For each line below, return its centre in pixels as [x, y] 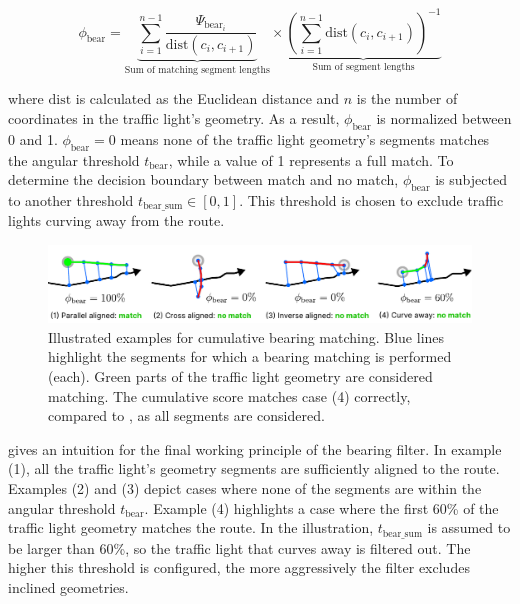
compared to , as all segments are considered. [186, 415]
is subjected [471, 179]
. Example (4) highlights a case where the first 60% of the [321, 507]
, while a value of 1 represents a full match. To [311, 159]
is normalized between [444, 117]
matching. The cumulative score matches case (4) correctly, [229, 395]
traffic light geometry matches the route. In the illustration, [191, 527]
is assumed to [469, 527]
